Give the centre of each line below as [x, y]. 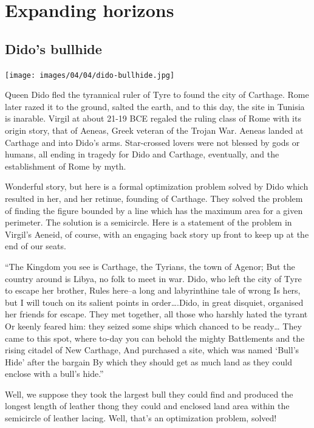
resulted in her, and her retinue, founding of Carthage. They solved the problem [154, 198]
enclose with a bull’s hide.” [54, 374]
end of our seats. [36, 246]
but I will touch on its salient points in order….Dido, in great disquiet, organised [154, 302]
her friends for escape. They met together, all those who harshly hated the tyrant [156, 314]
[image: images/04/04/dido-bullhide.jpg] [90, 75]
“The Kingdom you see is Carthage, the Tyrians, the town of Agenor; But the [150, 266]
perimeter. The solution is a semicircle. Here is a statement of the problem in [148, 222]
